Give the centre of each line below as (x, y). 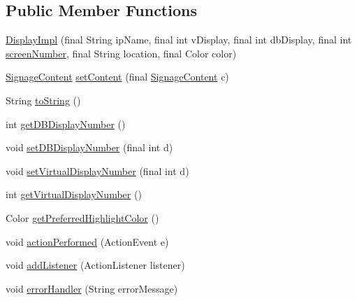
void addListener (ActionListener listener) (95, 265)
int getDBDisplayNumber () (66, 124)
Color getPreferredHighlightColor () (82, 217)
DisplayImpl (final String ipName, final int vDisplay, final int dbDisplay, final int (179, 40)
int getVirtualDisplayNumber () (74, 194)
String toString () (43, 100)
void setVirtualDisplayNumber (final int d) (97, 170)
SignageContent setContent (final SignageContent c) (117, 77)
